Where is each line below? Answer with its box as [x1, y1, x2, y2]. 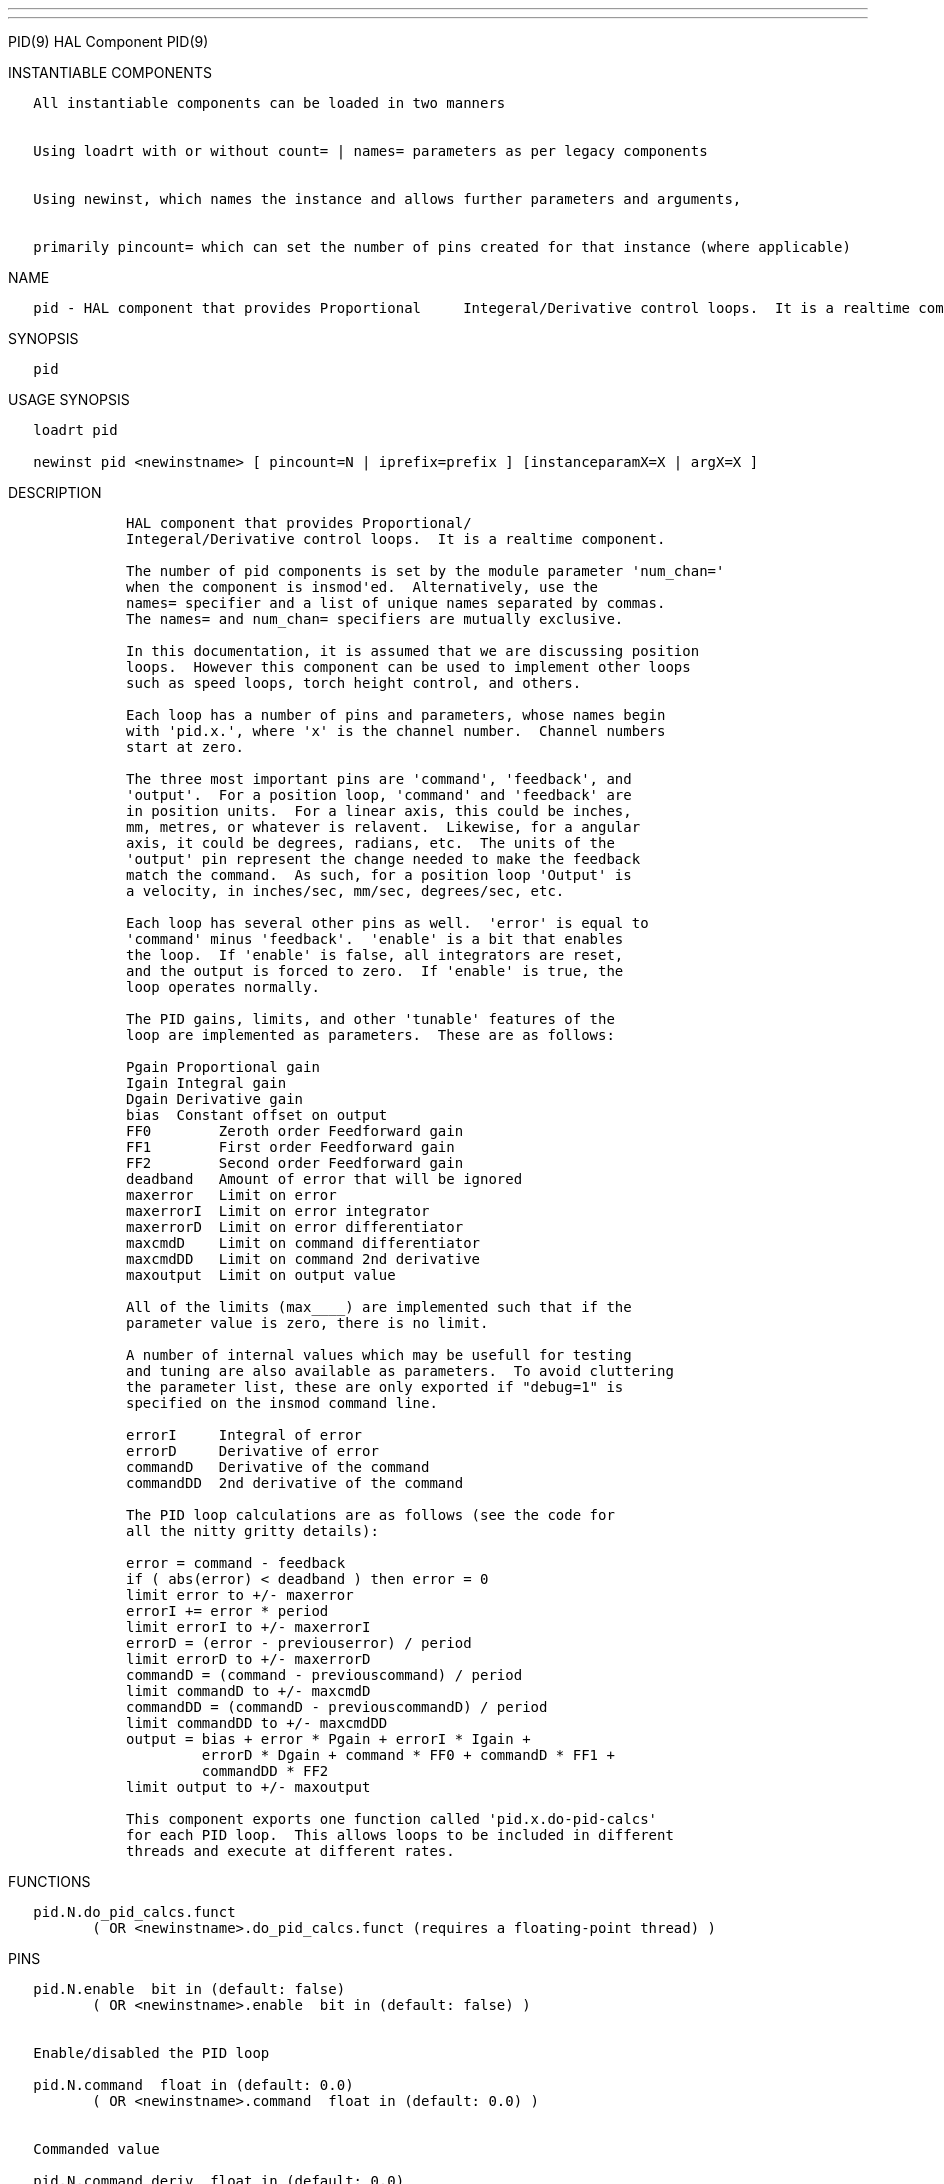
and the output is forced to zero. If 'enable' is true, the [126, 963, 624, 979]
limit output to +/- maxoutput [126, 1779, 371, 1795]
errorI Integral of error [126, 1427, 363, 1443]
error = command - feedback [126, 1555, 346, 1571]
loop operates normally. [126, 979, 320, 995]
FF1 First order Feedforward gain [126, 1139, 455, 1155]
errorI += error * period [126, 1603, 329, 1619]
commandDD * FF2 [201, 1763, 329, 1779]
